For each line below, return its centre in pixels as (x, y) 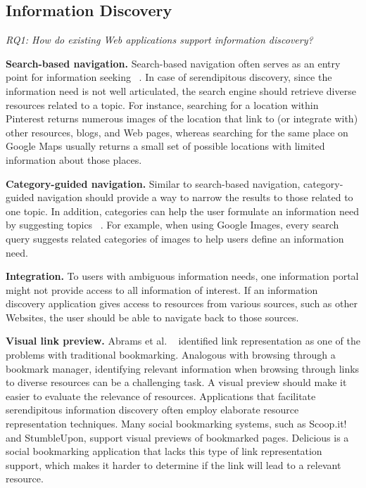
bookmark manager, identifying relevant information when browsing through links (183, 368)
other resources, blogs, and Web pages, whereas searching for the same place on (177, 132)
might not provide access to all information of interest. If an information (162, 289)
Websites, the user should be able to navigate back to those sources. (152, 317)
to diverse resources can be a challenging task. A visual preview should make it (176, 382)
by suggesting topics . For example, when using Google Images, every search (172, 225)
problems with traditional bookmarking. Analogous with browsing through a (171, 355)
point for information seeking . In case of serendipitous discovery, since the (169, 77)
